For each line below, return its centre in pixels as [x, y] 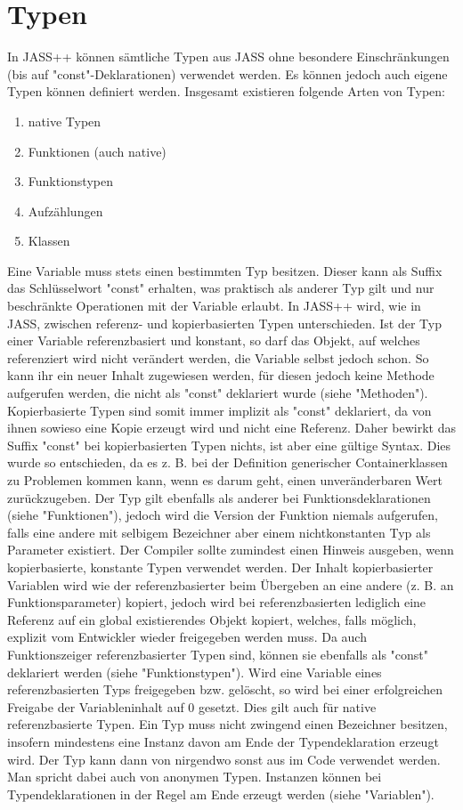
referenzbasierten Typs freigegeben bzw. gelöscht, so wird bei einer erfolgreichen [225, 689]
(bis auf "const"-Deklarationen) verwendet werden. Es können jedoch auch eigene [227, 73]
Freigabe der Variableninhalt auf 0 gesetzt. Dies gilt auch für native [192, 706]
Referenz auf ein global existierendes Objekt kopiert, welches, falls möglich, [212, 619]
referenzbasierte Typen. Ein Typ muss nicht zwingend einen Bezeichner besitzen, [227, 724]
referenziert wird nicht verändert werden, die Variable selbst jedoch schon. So [218, 357]
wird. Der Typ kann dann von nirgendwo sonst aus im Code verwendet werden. [224, 759]
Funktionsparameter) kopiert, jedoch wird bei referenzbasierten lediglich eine [217, 602]
